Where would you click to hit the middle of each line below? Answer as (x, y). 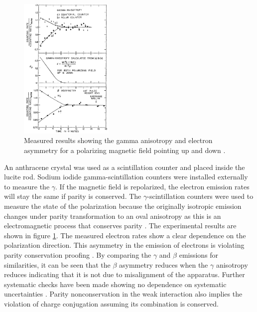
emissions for (199, 255)
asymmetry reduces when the (164, 264)
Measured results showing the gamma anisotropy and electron (118, 140)
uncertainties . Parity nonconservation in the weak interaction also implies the (123, 294)
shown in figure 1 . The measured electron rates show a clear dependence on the (125, 235)
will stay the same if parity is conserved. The (73, 196)
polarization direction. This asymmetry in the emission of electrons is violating (124, 245)
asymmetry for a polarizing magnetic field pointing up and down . (125, 150)
